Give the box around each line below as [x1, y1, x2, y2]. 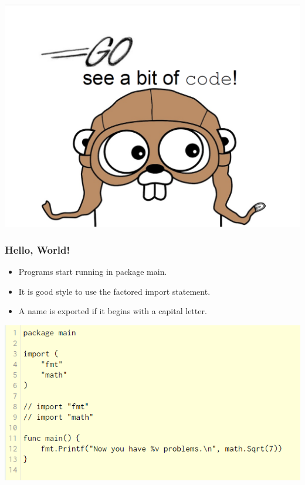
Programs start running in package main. [18, 265, 167, 278]
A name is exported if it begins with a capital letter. [18, 305, 207, 317]
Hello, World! [5, 242, 70, 257]
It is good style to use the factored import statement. [18, 285, 211, 297]
